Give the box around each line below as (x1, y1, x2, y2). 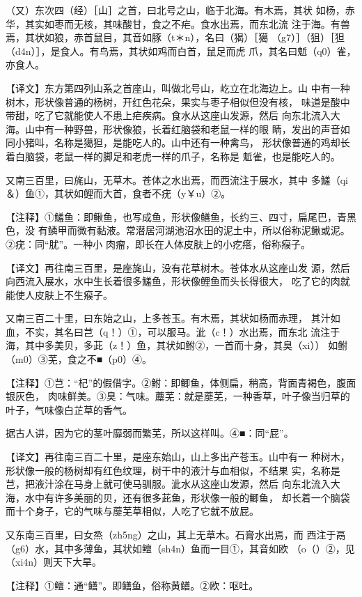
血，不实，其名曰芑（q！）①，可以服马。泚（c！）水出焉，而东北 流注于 (6, 324, 340, 339)
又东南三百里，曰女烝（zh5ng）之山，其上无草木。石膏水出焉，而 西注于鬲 (6, 527, 346, 541)
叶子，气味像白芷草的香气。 (6, 402, 132, 417)
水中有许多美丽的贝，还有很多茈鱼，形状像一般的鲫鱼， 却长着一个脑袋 (24, 490, 350, 504)
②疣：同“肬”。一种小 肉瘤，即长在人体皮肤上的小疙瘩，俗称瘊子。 (6, 236, 310, 251)
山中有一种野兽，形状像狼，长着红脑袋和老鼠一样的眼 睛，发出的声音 (24, 121, 340, 136)
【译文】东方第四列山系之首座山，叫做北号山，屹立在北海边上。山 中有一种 (6, 80, 350, 95)
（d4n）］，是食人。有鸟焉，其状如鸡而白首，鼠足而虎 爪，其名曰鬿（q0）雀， (6, 43, 356, 58)
